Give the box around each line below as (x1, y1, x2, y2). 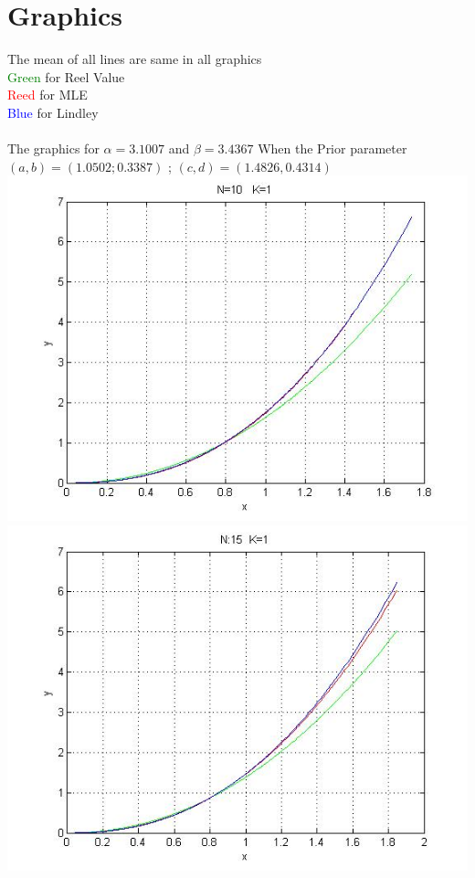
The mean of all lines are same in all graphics (7, 49, 262, 69)
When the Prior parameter (258, 139, 407, 158)
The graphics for (7, 139, 100, 158)
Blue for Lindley (7, 102, 99, 122)
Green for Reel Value (7, 67, 125, 86)
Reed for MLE (7, 85, 88, 104)
